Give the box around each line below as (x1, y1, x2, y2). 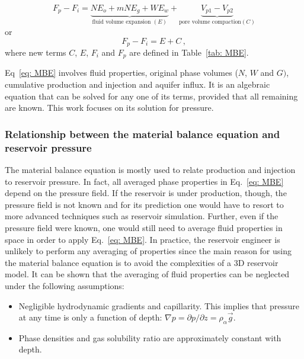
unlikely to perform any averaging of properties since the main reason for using (5, 245, 292, 257)
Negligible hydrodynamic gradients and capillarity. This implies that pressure (18, 299, 299, 312)
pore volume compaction (179, 19, 241, 25)
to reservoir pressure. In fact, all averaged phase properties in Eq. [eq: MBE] (5, 175, 284, 187)
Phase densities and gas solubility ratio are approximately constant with (18, 331, 281, 344)
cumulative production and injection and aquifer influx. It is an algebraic (5, 78, 270, 91)
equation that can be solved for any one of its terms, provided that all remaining (5, 89, 298, 102)
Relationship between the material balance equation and (5, 126, 280, 141)
